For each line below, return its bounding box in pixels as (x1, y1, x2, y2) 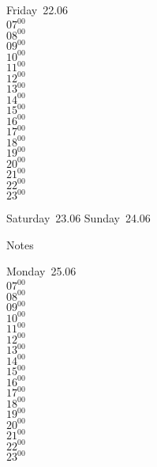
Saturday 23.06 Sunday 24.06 (6, 210, 151, 226)
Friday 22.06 (6, 2, 69, 17)
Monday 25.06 (6, 263, 77, 279)
